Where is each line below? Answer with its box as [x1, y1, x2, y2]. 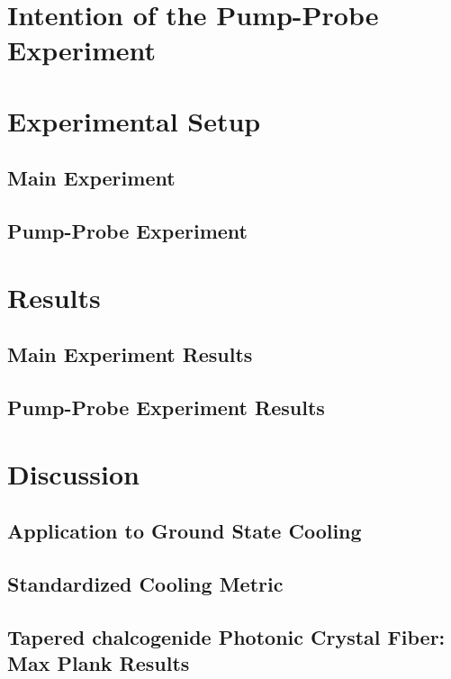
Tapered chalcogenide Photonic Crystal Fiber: [7, 622, 446, 650]
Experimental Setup [7, 102, 261, 139]
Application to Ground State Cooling [7, 517, 362, 545]
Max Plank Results [7, 649, 190, 677]
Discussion [7, 455, 140, 492]
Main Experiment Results [7, 340, 253, 368]
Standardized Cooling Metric [7, 569, 284, 597]
